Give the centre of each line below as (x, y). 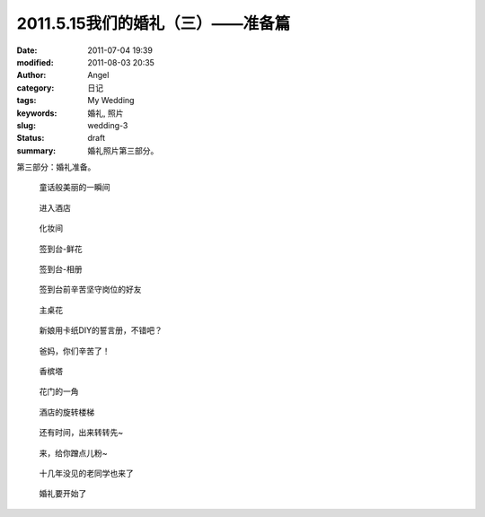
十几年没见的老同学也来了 (86, 473)
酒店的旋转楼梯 (66, 412)
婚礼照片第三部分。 (123, 150)
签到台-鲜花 (61, 249)
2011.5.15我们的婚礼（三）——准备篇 (154, 23)
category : (35, 88)
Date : (27, 50)
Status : (31, 138)
